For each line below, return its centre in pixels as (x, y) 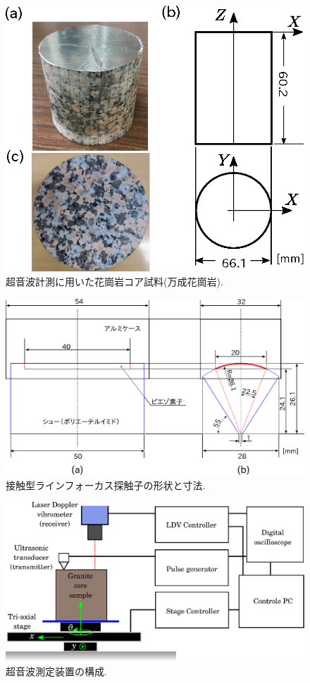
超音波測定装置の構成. (56, 671)
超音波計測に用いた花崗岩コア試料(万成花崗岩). (114, 282)
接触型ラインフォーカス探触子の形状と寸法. (106, 485)
